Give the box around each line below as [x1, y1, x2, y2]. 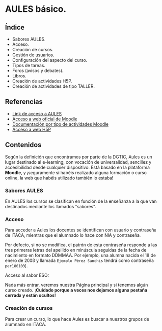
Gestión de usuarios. [12, 52, 54, 58]
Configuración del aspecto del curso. [12, 57, 87, 63]
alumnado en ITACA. [5, 321, 47, 327]
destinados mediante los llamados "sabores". [5, 203, 97, 209]
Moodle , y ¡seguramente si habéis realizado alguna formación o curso [5, 169, 147, 176]
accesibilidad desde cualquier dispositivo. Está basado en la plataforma [5, 164, 150, 170]
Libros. [12, 73, 27, 78]
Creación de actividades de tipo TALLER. [12, 83, 95, 89]
